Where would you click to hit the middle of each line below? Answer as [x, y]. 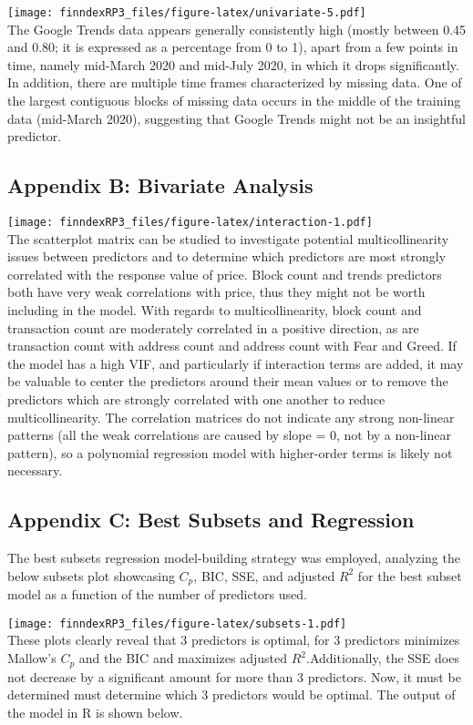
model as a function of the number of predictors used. [157, 594]
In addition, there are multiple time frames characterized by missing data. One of [235, 82]
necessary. [35, 470]
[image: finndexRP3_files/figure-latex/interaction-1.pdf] [190, 223]
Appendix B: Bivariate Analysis [160, 185]
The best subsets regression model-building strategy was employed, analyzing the [234, 558]
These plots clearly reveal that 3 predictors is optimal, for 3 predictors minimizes [234, 640]
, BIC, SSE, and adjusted [264, 575]
